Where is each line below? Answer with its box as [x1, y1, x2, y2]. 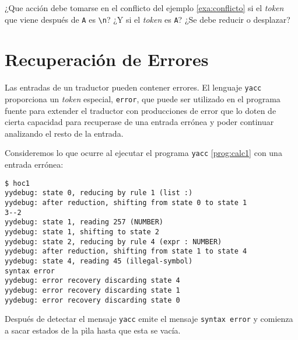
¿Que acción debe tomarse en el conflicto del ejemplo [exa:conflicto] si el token [5, 2, 284, 13]
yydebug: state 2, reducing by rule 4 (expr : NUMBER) [5, 237, 222, 246]
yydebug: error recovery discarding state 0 [5, 296, 180, 304]
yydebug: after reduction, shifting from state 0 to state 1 [5, 199, 247, 207]
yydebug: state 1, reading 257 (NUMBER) [5, 218, 164, 227]
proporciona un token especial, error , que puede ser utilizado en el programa [5, 93, 281, 105]
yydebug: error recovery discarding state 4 [5, 276, 180, 285]
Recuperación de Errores [5, 47, 209, 71]
